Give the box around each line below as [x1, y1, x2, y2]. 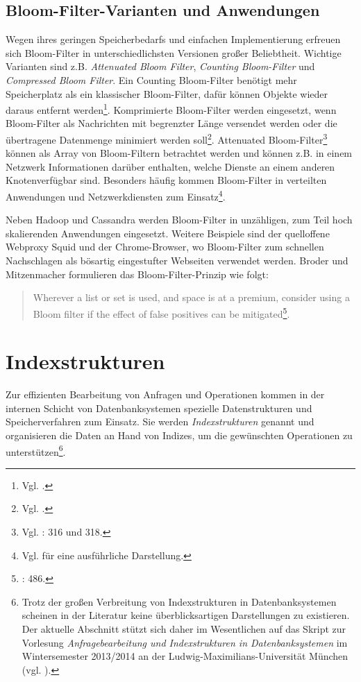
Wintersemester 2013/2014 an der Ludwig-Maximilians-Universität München [22, 649, 349, 663]
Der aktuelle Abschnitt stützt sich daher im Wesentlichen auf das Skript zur [22, 622, 346, 636]
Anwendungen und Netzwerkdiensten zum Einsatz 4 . [6, 187, 226, 203]
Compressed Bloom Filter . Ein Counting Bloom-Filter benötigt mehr [6, 72, 297, 87]
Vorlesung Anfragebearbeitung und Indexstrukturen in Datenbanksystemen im [22, 635, 348, 649]
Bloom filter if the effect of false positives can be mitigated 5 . [33, 304, 290, 321]
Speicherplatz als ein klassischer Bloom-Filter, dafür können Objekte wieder [6, 86, 328, 101]
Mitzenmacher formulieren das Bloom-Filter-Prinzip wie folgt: [6, 266, 269, 281]
